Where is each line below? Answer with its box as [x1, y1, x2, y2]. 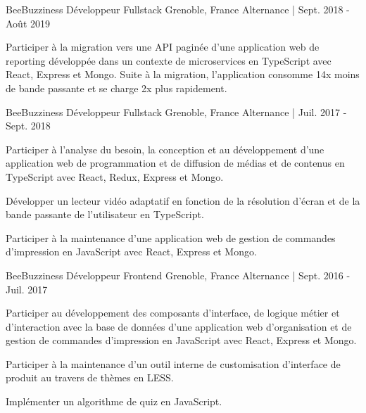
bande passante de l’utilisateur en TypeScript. [6, 207, 204, 222]
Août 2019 [6, 15, 50, 30]
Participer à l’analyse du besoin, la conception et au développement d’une [6, 141, 324, 156]
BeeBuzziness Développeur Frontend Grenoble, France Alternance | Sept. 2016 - [6, 267, 351, 282]
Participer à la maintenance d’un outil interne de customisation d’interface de [6, 356, 341, 371]
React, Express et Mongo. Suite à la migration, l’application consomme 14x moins [6, 67, 360, 82]
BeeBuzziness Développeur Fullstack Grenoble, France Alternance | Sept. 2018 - [6, 2, 350, 16]
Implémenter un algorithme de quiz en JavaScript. [6, 394, 222, 409]
